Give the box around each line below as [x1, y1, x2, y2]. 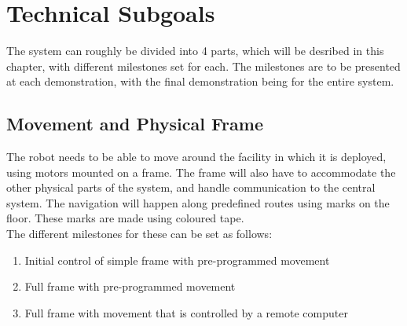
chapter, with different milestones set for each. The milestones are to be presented [6, 57, 401, 74]
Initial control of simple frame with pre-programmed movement [24, 251, 330, 268]
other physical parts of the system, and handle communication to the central [6, 179, 376, 196]
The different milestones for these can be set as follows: [6, 225, 273, 242]
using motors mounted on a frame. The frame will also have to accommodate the [6, 163, 396, 180]
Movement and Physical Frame [6, 112, 263, 136]
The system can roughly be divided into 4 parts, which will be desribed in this [6, 42, 384, 59]
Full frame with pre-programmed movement [24, 278, 236, 295]
